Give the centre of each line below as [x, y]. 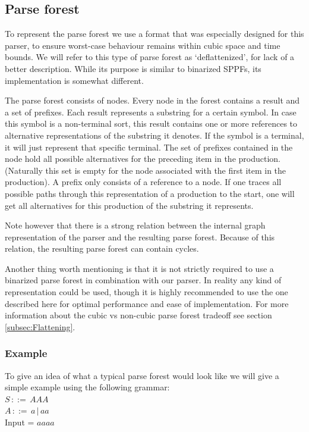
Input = [20, 422]
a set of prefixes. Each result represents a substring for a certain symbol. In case [151, 112]
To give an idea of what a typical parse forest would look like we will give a [142, 375]
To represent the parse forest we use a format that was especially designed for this [154, 34]
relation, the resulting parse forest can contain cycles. [102, 248]
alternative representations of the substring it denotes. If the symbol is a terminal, [154, 135]
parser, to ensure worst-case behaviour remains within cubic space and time [143, 45]
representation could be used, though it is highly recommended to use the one [146, 292]
